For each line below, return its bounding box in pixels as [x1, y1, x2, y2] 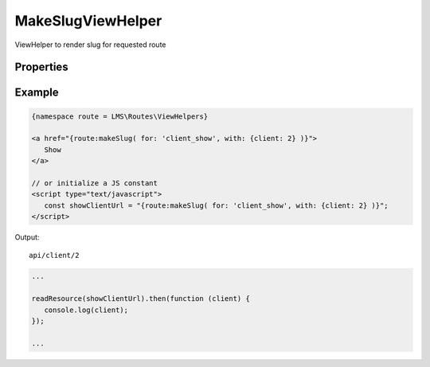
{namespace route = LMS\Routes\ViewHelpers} [31, 111, 209, 121]
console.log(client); [44, 305, 129, 314]
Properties [14, 61, 68, 74]
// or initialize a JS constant [31, 178, 158, 187]
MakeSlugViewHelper [14, 12, 162, 29]
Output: [14, 232, 40, 242]
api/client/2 [29, 251, 80, 260]
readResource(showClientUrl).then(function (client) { [31, 295, 250, 303]
